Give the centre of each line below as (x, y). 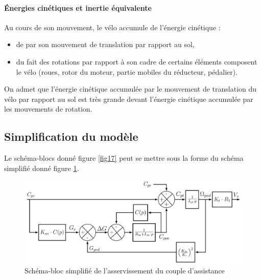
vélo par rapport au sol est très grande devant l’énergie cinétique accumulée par (129, 99)
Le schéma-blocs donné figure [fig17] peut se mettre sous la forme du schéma (124, 158)
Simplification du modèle (71, 136)
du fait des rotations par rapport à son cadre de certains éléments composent (137, 61)
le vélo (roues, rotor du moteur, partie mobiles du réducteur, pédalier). (127, 71)
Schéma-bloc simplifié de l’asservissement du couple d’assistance (125, 271)
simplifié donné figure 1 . (42, 168)
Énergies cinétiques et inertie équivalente (78, 7)
